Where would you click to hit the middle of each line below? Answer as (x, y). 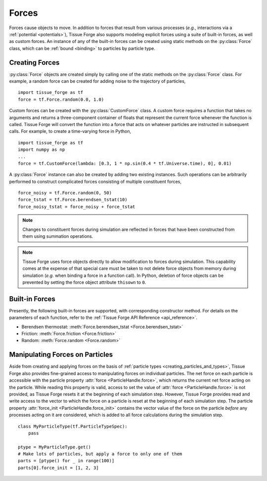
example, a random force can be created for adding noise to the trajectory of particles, (97, 81)
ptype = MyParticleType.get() (55, 447)
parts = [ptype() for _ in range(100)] (66, 461)
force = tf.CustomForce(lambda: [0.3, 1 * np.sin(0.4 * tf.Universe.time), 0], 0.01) (125, 163)
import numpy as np (42, 150)
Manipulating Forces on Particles (61, 355)
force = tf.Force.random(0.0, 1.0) (61, 99)
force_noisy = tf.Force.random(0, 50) (65, 193)
